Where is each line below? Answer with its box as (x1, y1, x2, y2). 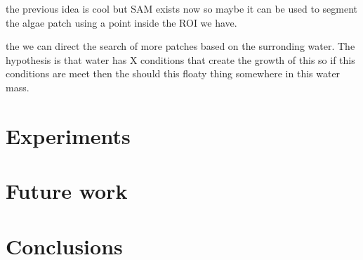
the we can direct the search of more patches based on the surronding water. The (6, 39, 355, 53)
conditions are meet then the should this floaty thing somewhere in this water (6, 66, 341, 81)
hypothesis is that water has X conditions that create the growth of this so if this (6, 52, 355, 67)
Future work (6, 176, 128, 205)
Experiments (6, 121, 131, 150)
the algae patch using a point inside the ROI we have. (6, 15, 237, 30)
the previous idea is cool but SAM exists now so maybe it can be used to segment (6, 1, 358, 15)
